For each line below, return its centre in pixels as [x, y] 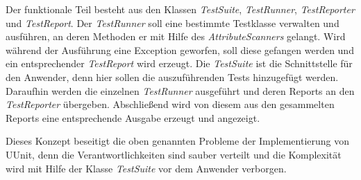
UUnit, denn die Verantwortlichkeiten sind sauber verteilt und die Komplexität [174, 154]
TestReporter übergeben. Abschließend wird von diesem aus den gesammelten [170, 104]
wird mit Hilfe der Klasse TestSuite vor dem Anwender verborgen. [146, 168]
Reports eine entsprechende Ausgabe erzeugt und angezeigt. [133, 117]
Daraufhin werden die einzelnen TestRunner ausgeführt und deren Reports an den [180, 90]
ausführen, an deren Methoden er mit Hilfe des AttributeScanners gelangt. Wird [176, 36]
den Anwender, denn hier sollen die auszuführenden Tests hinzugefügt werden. [172, 76]
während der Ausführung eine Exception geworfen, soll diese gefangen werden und [180, 49]
